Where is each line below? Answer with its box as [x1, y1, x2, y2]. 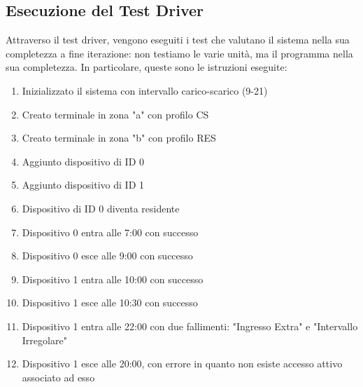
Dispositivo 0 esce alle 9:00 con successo [22, 248, 193, 263]
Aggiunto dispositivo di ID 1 [22, 177, 144, 192]
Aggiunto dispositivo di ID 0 [22, 154, 144, 168]
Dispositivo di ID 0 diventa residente [22, 201, 180, 215]
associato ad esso [22, 369, 95, 384]
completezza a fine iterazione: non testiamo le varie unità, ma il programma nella [6, 46, 353, 60]
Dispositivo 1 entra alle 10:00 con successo [22, 271, 204, 286]
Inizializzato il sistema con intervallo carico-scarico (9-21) [22, 83, 268, 97]
